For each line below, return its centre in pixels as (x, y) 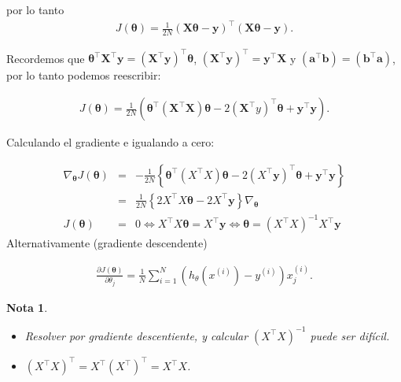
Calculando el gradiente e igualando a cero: (110, 142)
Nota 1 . (27, 307)
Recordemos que (46, 58)
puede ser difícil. (350, 335)
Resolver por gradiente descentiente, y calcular (136, 335)
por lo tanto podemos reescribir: (84, 75)
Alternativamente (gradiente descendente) (107, 243)
